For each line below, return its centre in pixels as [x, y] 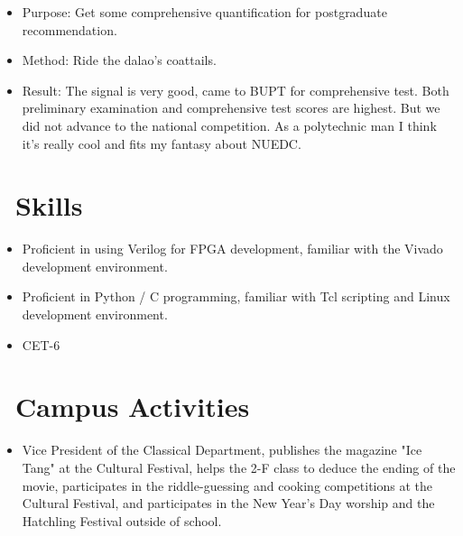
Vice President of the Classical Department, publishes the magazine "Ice [222, 450]
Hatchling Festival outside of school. [122, 520]
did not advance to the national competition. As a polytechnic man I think [229, 125]
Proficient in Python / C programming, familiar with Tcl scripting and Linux [236, 296]
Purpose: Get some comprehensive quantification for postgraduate [204, 12]
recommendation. [69, 29]
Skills [49, 205]
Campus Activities [133, 407]
